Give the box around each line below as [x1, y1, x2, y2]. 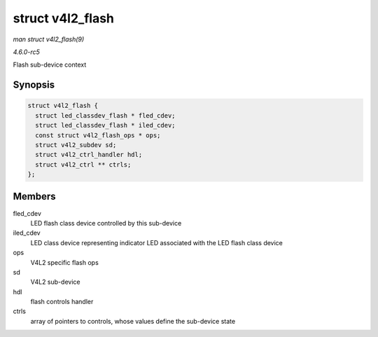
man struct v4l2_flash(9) [13, 35, 85, 43]
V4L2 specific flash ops [30, 258, 99, 266]
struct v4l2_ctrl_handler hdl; [35, 151, 143, 159]
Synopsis [13, 79, 55, 91]
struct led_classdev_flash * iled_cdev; [35, 121, 176, 130]
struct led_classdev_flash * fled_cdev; [35, 111, 176, 119]
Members [13, 191, 56, 202]
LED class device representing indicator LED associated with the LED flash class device [30, 238, 283, 247]
